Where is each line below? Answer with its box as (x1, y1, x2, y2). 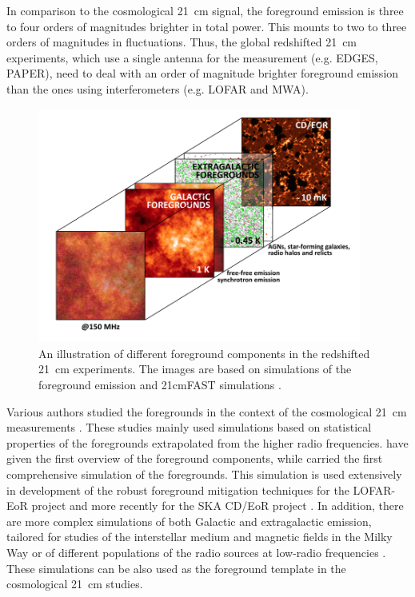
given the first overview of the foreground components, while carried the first (6, 450, 383, 467)
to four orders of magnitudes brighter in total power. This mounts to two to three (6, 18, 407, 34)
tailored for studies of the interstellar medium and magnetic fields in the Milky (6, 528, 393, 545)
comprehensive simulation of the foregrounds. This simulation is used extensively (6, 466, 402, 483)
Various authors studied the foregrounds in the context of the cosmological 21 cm (6, 403, 407, 420)
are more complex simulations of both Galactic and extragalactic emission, (6, 512, 372, 529)
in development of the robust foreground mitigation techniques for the (6, 481, 349, 498)
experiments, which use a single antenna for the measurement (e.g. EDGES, (6, 49, 378, 66)
